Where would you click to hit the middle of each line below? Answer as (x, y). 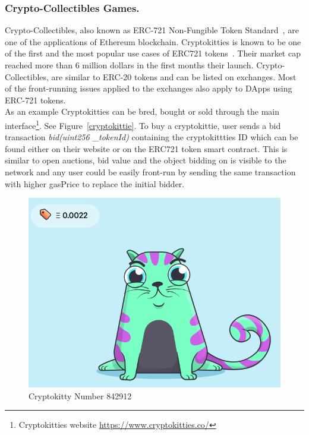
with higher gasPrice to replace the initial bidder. (95, 183)
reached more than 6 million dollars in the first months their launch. (129, 65)
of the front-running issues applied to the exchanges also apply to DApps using (149, 88)
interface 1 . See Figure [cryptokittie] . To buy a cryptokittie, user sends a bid (143, 124)
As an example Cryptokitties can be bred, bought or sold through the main (142, 111)
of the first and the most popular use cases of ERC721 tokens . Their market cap (153, 53)
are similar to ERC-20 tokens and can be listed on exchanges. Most (174, 76)
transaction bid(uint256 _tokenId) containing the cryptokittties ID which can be (152, 137)
